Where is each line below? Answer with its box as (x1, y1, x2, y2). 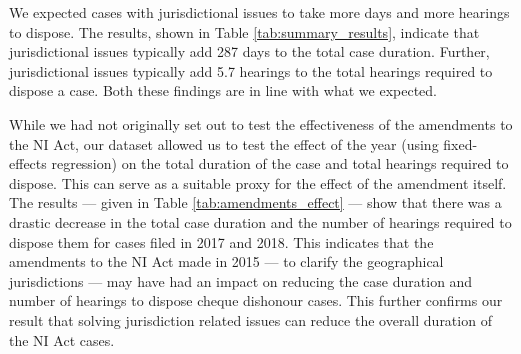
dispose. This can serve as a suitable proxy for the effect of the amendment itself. (9, 172, 507, 193)
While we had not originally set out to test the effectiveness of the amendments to (9, 113, 513, 134)
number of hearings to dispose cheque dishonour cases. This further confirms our (9, 290, 503, 311)
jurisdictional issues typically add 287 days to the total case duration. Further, (9, 41, 490, 62)
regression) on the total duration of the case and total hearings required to (51, 153, 509, 174)
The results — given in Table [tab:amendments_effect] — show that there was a (9, 192, 502, 213)
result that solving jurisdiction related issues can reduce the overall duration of (9, 309, 492, 330)
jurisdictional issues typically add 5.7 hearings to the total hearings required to (9, 60, 493, 81)
